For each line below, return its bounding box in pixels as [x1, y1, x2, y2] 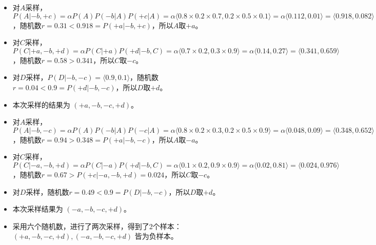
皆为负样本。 [134, 231, 178, 241]
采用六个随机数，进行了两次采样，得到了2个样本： [12, 220, 182, 231]
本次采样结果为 [12, 203, 63, 214]
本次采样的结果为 [12, 99, 70, 110]
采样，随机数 [26, 186, 69, 197]
